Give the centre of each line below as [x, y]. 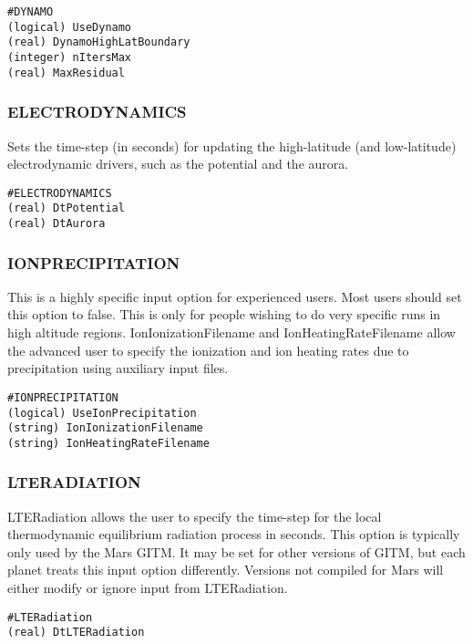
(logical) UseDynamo [70, 27]
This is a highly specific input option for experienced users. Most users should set [235, 296]
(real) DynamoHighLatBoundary [99, 42]
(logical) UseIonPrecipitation [102, 413]
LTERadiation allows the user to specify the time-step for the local [195, 516]
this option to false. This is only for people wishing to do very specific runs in [224, 314]
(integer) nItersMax [70, 57]
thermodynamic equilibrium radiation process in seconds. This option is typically [234, 534]
